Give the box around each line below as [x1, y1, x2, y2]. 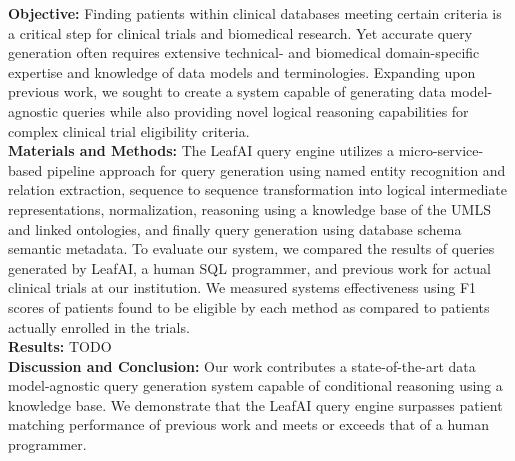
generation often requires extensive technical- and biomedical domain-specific [8, 42, 480, 63]
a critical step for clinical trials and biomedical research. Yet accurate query [8, 22, 473, 43]
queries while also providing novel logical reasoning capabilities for [62, 100, 469, 121]
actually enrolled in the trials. [8, 316, 190, 337]
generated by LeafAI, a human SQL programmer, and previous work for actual [8, 257, 491, 278]
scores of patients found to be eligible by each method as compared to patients [8, 296, 490, 317]
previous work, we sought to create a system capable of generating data [8, 81, 446, 102]
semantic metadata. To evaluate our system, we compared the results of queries [8, 238, 495, 259]
